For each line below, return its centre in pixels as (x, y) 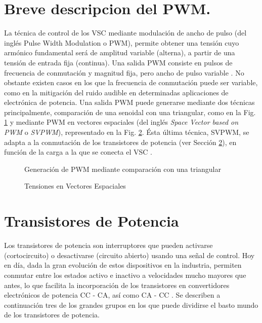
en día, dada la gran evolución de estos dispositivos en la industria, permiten (123, 265)
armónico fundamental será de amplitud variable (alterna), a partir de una (120, 52)
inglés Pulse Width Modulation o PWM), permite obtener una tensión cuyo (122, 42)
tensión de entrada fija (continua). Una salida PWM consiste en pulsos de (118, 62)
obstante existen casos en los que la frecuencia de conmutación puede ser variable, (131, 82)
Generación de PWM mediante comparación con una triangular (123, 169)
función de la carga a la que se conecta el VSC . (78, 152)
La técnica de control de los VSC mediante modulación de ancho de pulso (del (125, 33)
